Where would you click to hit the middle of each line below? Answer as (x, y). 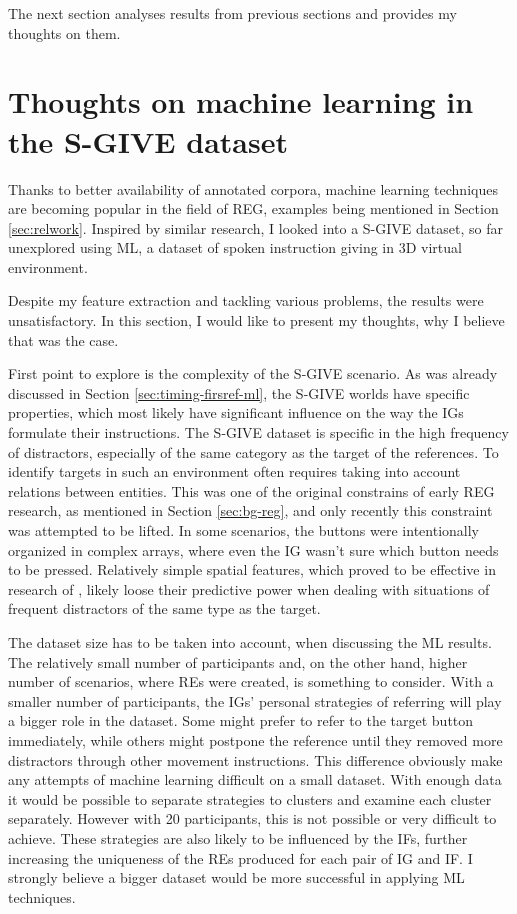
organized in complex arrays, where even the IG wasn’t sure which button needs (253, 549)
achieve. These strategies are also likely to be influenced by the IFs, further (238, 837)
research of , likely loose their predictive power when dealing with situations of (249, 588)
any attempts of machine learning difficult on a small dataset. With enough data (255, 779)
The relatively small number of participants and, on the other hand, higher (238, 661)
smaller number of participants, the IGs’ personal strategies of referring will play (255, 700)
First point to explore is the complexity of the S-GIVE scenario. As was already (253, 373)
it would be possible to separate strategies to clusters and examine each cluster (250, 798)
